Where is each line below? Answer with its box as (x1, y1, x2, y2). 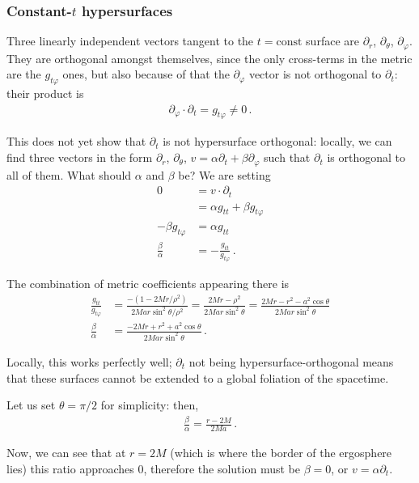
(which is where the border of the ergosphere (170, 443, 392, 460)
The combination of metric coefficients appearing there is (6, 275, 290, 292)
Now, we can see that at (6, 443, 126, 460)
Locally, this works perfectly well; (6, 353, 172, 370)
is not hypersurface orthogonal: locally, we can (163, 133, 392, 150)
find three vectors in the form (6, 149, 153, 166)
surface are (306, 32, 359, 49)
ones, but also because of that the (62, 66, 230, 83)
